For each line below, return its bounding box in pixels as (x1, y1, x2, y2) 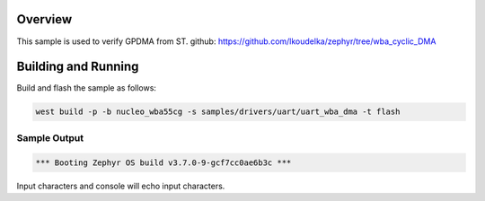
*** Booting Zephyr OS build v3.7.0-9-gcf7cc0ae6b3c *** (35, 157, 292, 168)
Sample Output (16, 131, 84, 144)
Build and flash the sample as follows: (16, 83, 157, 93)
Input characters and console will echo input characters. (16, 180, 225, 191)
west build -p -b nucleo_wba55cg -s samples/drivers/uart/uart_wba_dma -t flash (35, 107, 401, 117)
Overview (16, 12, 73, 27)
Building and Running (16, 59, 139, 74)
